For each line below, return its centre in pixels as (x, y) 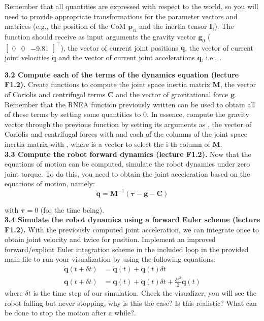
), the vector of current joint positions (120, 47)
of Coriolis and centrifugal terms (55, 94)
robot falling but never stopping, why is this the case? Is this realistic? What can (131, 303)
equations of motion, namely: (50, 184)
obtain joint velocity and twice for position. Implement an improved (110, 239)
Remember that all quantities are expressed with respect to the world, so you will (131, 6)
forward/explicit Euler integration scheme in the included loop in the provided (127, 249)
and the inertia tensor (173, 26)
